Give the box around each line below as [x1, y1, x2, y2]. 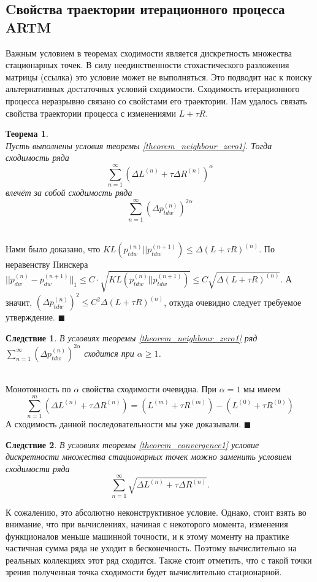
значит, [6, 295, 32, 308]
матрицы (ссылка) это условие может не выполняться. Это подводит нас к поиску [6, 70, 312, 83]
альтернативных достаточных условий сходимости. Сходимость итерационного [6, 82, 300, 95]
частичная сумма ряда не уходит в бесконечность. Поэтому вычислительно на [6, 541, 297, 554]
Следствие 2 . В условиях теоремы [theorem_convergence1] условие [6, 438, 259, 451]
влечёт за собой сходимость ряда [6, 186, 132, 199]
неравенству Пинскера [6, 258, 88, 271]
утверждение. [6, 311, 55, 324]
